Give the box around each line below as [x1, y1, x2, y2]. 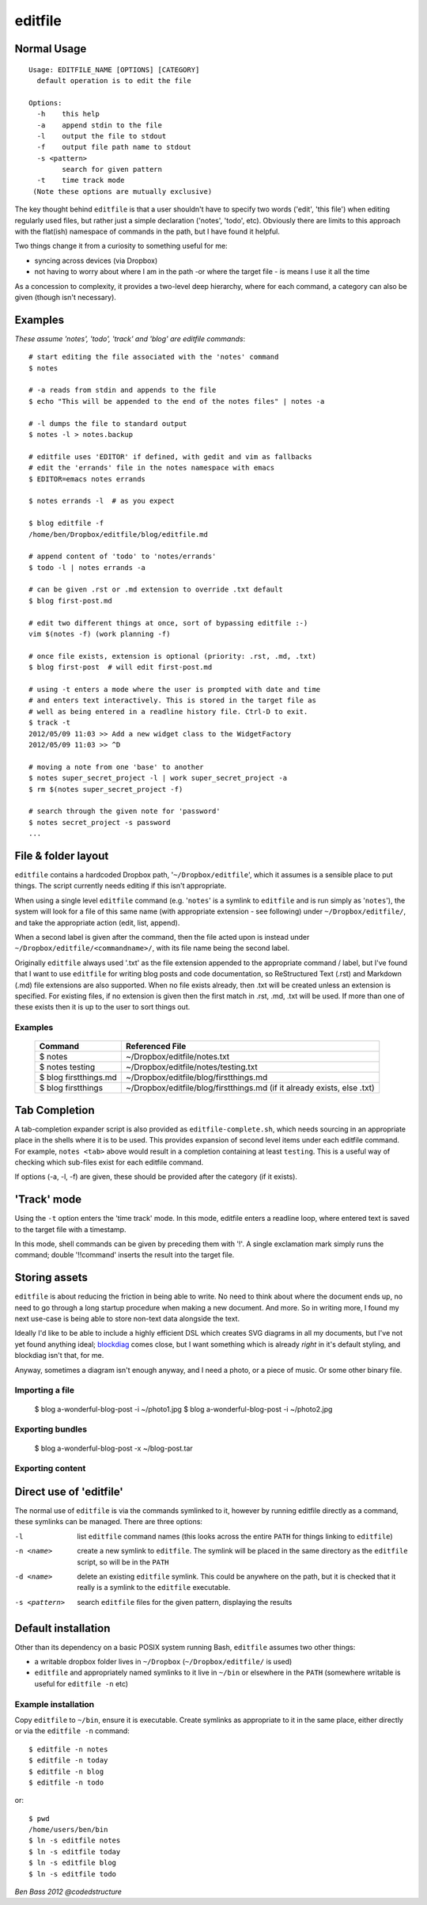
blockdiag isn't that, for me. [14, 1351, 104, 1360]
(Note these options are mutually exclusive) [32, 187, 213, 196]
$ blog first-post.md [28, 596, 112, 605]
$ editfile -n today [28, 1756, 108, 1765]
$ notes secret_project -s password [28, 818, 171, 827]
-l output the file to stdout [36, 131, 167, 140]
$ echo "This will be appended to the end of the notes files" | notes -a [28, 397, 325, 405]
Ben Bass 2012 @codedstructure [14, 1887, 123, 1896]
